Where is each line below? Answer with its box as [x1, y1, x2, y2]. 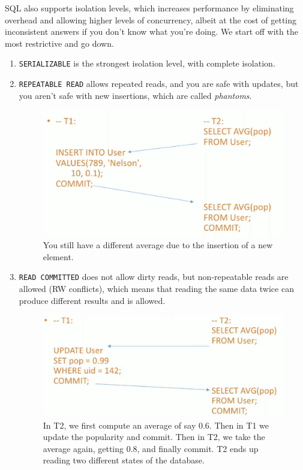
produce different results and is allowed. [19, 294, 166, 306]
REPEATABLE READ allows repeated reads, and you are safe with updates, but [19, 77, 299, 90]
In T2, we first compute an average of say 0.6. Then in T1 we [43, 418, 269, 431]
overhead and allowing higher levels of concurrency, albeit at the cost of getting [5, 13, 297, 26]
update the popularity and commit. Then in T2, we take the [43, 430, 265, 443]
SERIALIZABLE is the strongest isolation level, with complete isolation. [19, 57, 275, 70]
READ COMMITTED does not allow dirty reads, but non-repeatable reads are [19, 270, 289, 283]
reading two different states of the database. [43, 454, 205, 466]
